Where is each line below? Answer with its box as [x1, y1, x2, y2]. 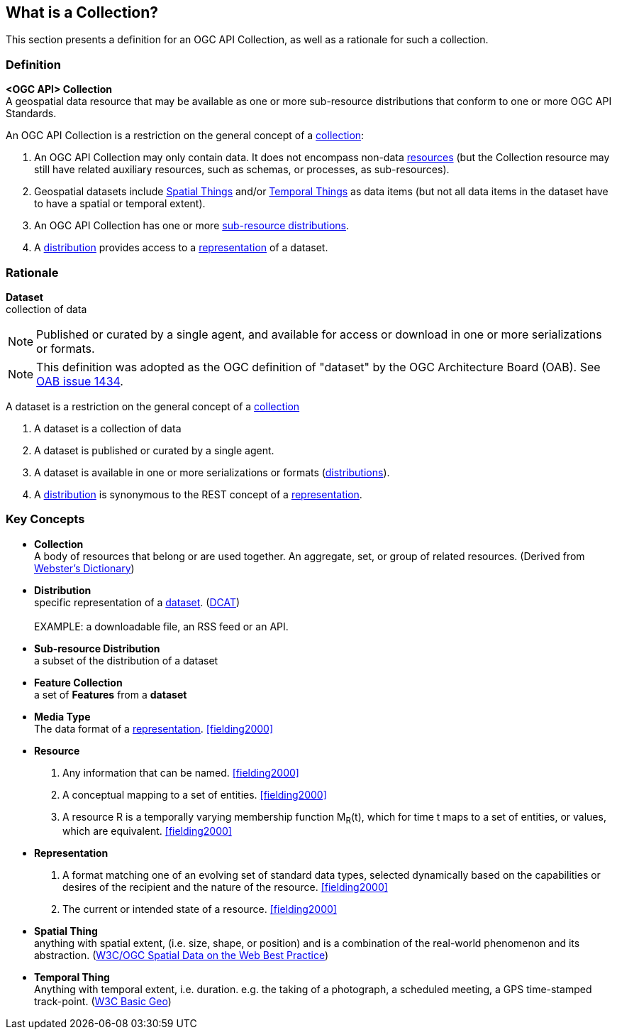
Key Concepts [6, 512, 85, 527]
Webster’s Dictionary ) [34, 562, 135, 574]
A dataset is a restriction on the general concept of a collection [6, 400, 300, 412]
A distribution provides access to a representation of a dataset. [34, 241, 328, 254]
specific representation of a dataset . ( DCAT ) [34, 596, 240, 608]
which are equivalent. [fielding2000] [62, 825, 232, 838]
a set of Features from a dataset [34, 688, 187, 701]
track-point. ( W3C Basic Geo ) [34, 995, 172, 1008]
